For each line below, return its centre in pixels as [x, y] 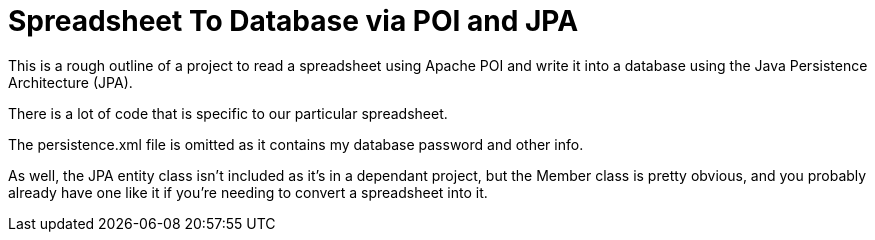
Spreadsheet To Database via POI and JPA [293, 21]
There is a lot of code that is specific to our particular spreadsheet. [228, 113]
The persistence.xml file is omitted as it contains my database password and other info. [296, 144]
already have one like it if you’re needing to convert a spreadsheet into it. [248, 192]
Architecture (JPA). [70, 82]
